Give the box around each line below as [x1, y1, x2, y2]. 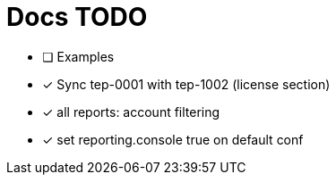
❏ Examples [42, 48, 115, 64]
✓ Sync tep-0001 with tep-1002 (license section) [42, 76, 331, 92]
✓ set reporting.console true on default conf [42, 131, 304, 147]
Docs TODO [6, 2, 148, 32]
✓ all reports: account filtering [42, 103, 220, 120]
